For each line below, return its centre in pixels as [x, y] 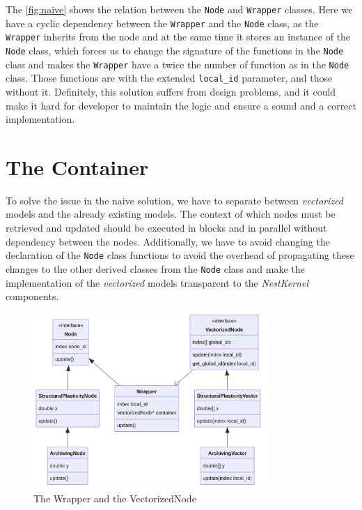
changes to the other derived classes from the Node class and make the [155, 268]
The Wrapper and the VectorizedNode [115, 498]
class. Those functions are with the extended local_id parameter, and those [169, 78]
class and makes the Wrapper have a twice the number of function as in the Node [178, 64]
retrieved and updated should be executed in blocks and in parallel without [166, 228]
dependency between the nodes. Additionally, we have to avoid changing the [168, 241]
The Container [77, 166]
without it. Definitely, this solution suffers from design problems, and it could [171, 91]
